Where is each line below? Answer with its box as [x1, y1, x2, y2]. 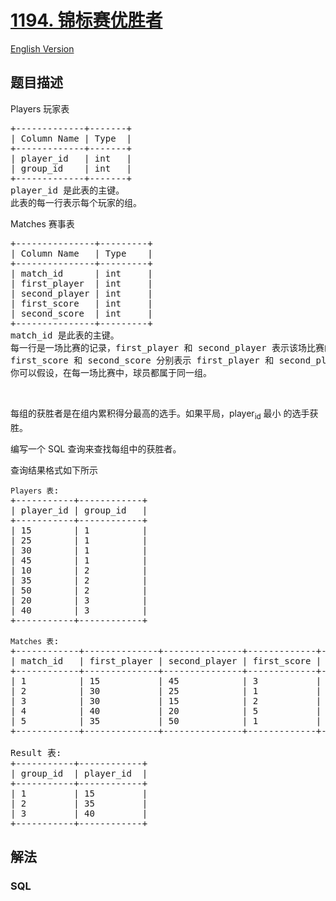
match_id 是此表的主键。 [10, 329, 120, 341]
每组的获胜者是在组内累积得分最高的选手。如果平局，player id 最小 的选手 [10, 407, 310, 421]
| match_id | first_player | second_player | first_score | [10, 655, 322, 666]
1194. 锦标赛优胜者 [10, 9, 163, 32]
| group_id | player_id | [10, 767, 148, 779]
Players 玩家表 [10, 102, 70, 115]
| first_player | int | [10, 277, 153, 289]
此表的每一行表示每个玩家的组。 [10, 197, 142, 208]
